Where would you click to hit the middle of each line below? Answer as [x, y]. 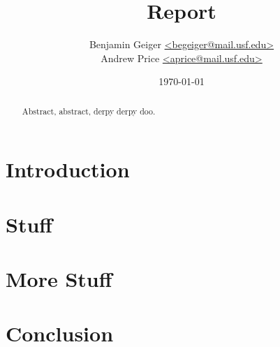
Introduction [68, 169]
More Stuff [59, 279]
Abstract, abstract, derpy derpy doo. [89, 111]
